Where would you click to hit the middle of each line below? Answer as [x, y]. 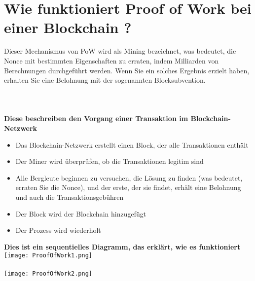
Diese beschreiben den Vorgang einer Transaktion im [96, 118]
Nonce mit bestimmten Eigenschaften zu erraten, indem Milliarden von [111, 60]
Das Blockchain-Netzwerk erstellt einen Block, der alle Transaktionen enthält [132, 144]
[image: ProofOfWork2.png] [48, 273]
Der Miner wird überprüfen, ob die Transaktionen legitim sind [109, 161]
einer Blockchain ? [68, 27]
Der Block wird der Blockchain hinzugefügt [81, 213]
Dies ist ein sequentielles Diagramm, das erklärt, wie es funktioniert [122, 246]
